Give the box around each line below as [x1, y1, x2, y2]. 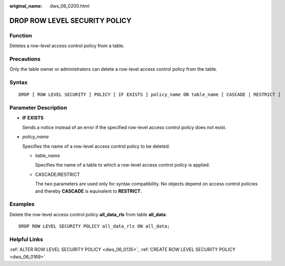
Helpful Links [9, 236, 44, 243]
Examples [9, 200, 35, 208]
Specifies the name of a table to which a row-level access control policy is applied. [35, 162, 210, 168]
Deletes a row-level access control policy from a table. [9, 43, 125, 49]
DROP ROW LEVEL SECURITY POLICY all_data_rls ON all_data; [18, 223, 170, 229]
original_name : [9, 3, 43, 9]
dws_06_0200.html [50, 3, 90, 9]
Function [9, 32, 32, 39]
